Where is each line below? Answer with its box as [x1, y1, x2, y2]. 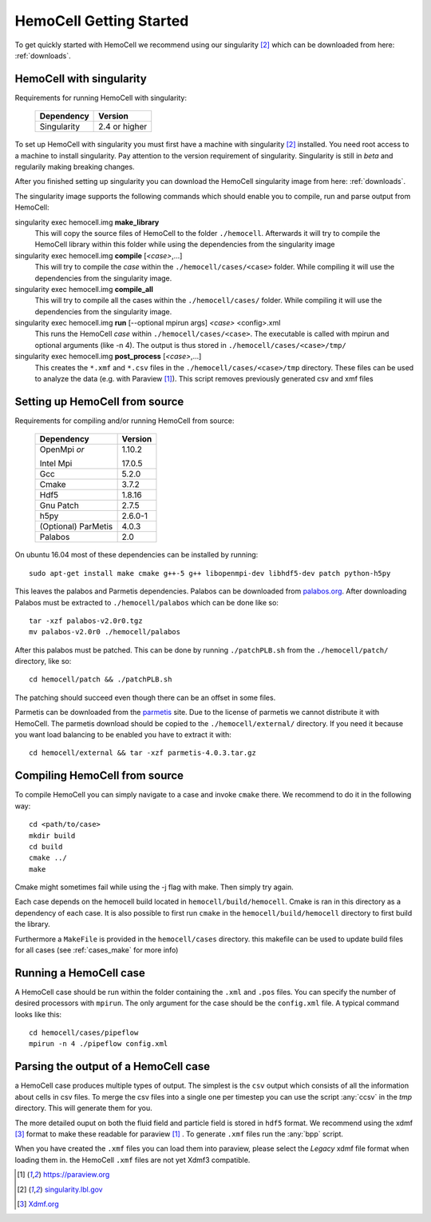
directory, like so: [14, 657, 72, 666]
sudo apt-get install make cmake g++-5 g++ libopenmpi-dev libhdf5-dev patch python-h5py [29, 569, 391, 577]
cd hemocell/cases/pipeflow [29, 1028, 139, 1037]
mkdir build [29, 831, 76, 840]
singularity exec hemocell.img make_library [14, 217, 160, 227]
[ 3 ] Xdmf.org [17, 1199, 59, 1208]
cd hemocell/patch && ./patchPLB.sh [29, 675, 172, 684]
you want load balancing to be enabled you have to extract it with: [14, 730, 231, 740]
